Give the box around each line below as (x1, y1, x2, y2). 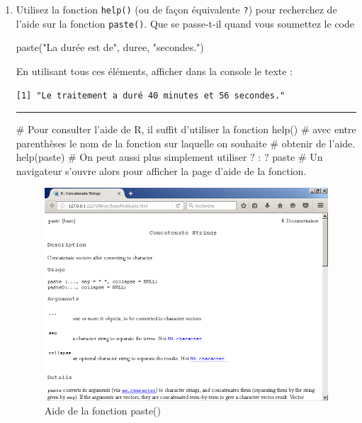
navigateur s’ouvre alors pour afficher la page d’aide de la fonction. (16, 163, 307, 178)
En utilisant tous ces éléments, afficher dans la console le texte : (16, 63, 293, 78)
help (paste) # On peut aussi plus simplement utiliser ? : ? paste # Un (16, 150, 323, 164)
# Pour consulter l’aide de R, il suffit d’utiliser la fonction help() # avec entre (16, 122, 356, 137)
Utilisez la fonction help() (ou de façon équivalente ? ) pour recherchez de (16, 2, 337, 16)
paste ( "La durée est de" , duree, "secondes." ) (16, 40, 204, 55)
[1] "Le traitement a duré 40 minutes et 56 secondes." (16, 90, 285, 101)
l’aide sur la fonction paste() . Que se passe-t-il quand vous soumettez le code (16, 16, 355, 30)
